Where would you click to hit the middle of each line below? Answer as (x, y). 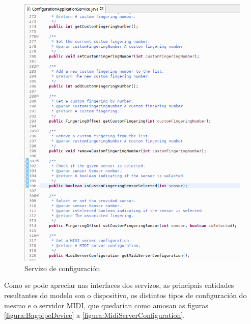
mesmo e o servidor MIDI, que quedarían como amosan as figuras (106, 305)
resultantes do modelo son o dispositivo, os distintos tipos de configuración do (125, 295)
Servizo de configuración (62, 268)
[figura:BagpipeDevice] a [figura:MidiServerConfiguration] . (94, 315)
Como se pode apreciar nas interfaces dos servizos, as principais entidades (119, 285)
